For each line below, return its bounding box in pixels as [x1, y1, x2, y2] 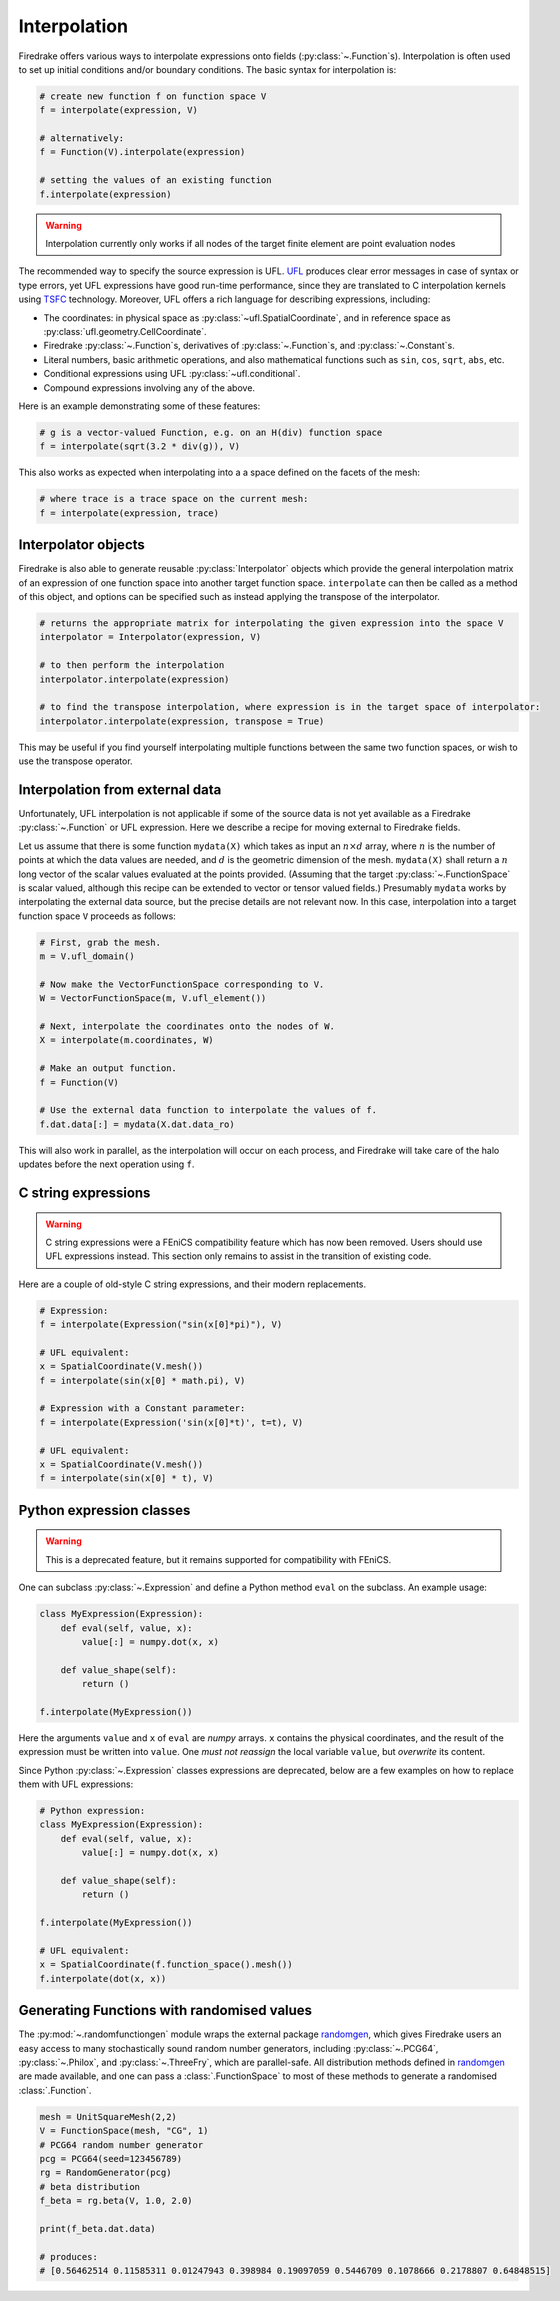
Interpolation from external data [18, 781, 222, 798]
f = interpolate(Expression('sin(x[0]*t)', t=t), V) [39, 1416, 304, 1428]
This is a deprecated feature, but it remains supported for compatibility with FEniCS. [45, 1553, 392, 1565]
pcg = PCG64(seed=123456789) [39, 2153, 183, 2164]
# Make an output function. [39, 1063, 177, 1074]
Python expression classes [18, 1501, 191, 1519]
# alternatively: [39, 133, 125, 144]
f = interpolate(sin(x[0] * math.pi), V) [39, 1375, 246, 1386]
